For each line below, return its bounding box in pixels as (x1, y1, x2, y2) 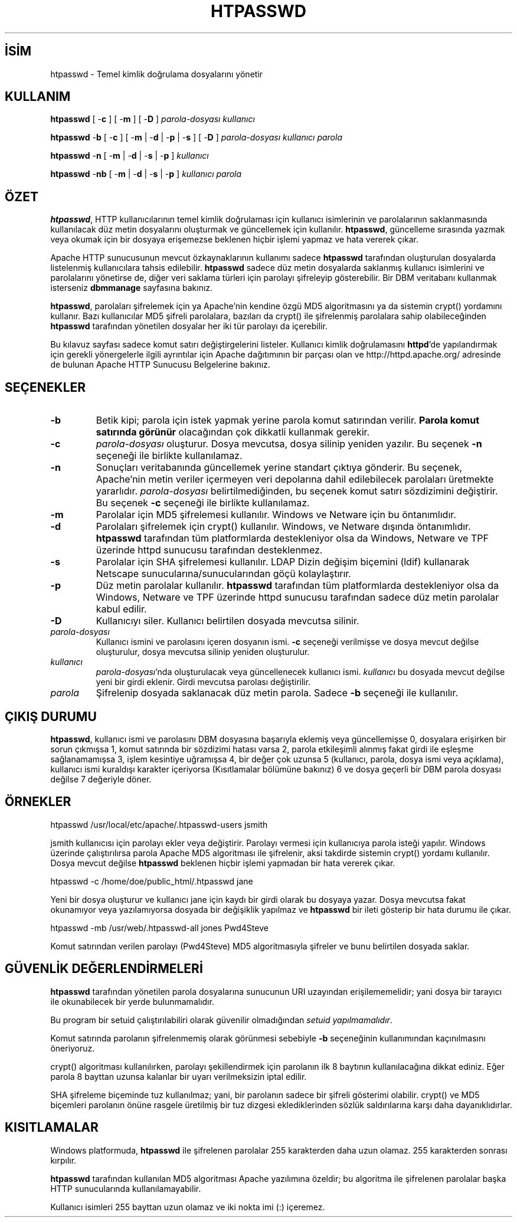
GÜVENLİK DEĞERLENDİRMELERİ (5, 961, 203, 977)
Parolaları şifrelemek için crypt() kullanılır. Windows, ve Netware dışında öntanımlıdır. (96, 520, 471, 533)
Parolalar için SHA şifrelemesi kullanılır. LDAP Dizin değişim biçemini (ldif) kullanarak (96, 556, 470, 568)
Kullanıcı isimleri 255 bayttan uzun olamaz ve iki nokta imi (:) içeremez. (50, 1201, 325, 1212)
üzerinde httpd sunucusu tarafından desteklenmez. (96, 544, 323, 556)
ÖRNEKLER (5, 794, 71, 810)
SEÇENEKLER (5, 379, 86, 395)
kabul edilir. (96, 603, 147, 615)
